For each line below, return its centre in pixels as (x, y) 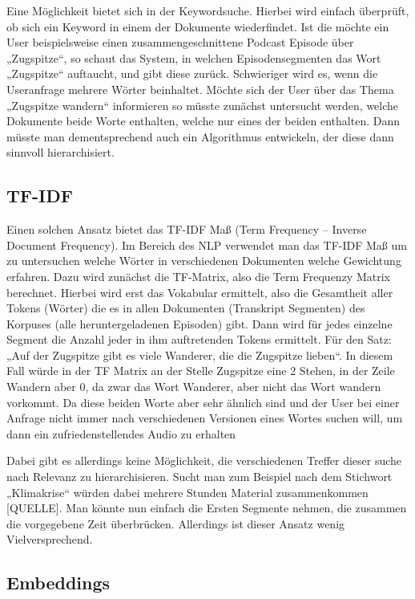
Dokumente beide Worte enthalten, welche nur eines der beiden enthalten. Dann (203, 121)
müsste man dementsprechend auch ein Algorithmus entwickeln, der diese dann (200, 136)
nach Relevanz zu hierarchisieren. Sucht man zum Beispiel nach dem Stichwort (199, 477)
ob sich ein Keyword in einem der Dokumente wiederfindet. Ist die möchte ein (198, 26)
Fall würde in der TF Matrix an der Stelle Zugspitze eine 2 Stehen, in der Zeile (201, 371)
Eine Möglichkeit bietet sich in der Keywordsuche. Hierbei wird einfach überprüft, (208, 10)
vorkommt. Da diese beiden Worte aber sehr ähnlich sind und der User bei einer (203, 402)
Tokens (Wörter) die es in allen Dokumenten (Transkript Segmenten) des (186, 308)
